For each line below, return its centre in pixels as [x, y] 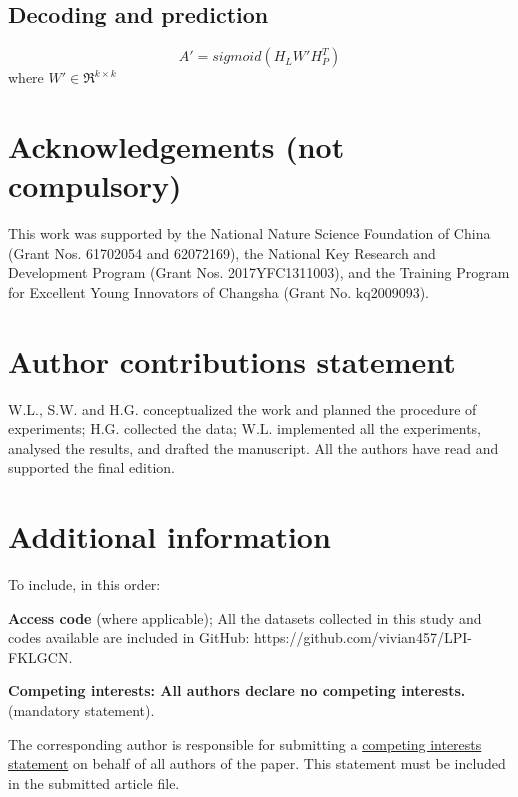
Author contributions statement [232, 360]
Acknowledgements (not [176, 145]
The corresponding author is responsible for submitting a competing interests [245, 743]
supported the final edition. [91, 467]
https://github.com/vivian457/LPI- [363, 637]
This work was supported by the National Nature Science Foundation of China [249, 233]
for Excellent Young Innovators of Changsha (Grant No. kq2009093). [218, 291]
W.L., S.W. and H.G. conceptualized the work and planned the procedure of [242, 408]
